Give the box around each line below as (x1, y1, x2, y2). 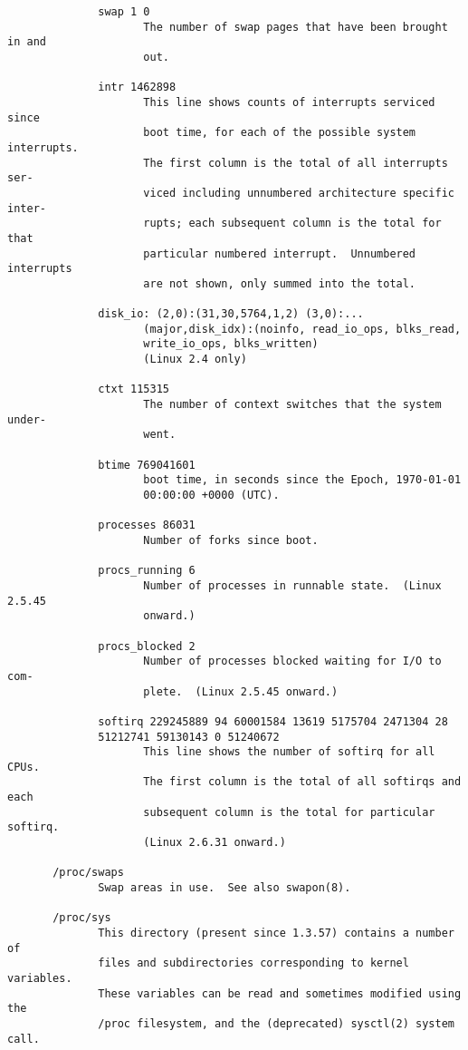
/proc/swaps (53, 866, 124, 880)
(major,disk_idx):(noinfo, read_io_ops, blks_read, (143, 322, 462, 335)
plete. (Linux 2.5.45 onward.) (143, 685, 339, 698)
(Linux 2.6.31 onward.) (143, 836, 286, 850)
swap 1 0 (98, 5, 150, 18)
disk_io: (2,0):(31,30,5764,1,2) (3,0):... (98, 307, 364, 321)
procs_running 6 (98, 564, 196, 578)
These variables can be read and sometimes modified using (98, 987, 462, 1000)
